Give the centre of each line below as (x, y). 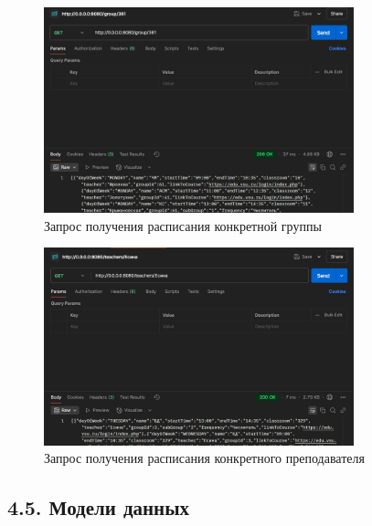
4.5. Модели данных (99, 507)
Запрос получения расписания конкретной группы (183, 225)
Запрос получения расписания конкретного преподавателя (204, 458)
